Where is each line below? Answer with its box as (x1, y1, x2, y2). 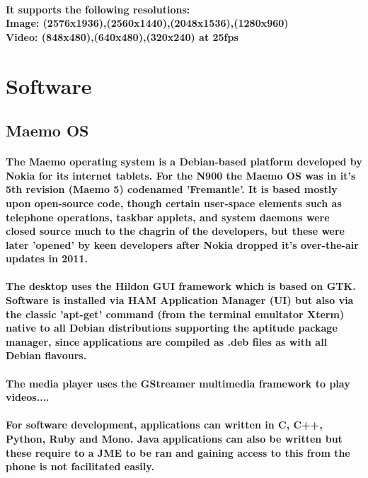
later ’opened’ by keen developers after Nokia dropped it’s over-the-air (6, 237, 359, 252)
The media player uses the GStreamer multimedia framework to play (6, 375, 350, 390)
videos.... (6, 390, 50, 404)
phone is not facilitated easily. (6, 459, 154, 474)
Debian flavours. (6, 348, 87, 363)
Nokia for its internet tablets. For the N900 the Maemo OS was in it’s (6, 168, 356, 182)
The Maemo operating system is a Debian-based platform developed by (6, 154, 362, 169)
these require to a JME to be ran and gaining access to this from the (6, 445, 350, 460)
